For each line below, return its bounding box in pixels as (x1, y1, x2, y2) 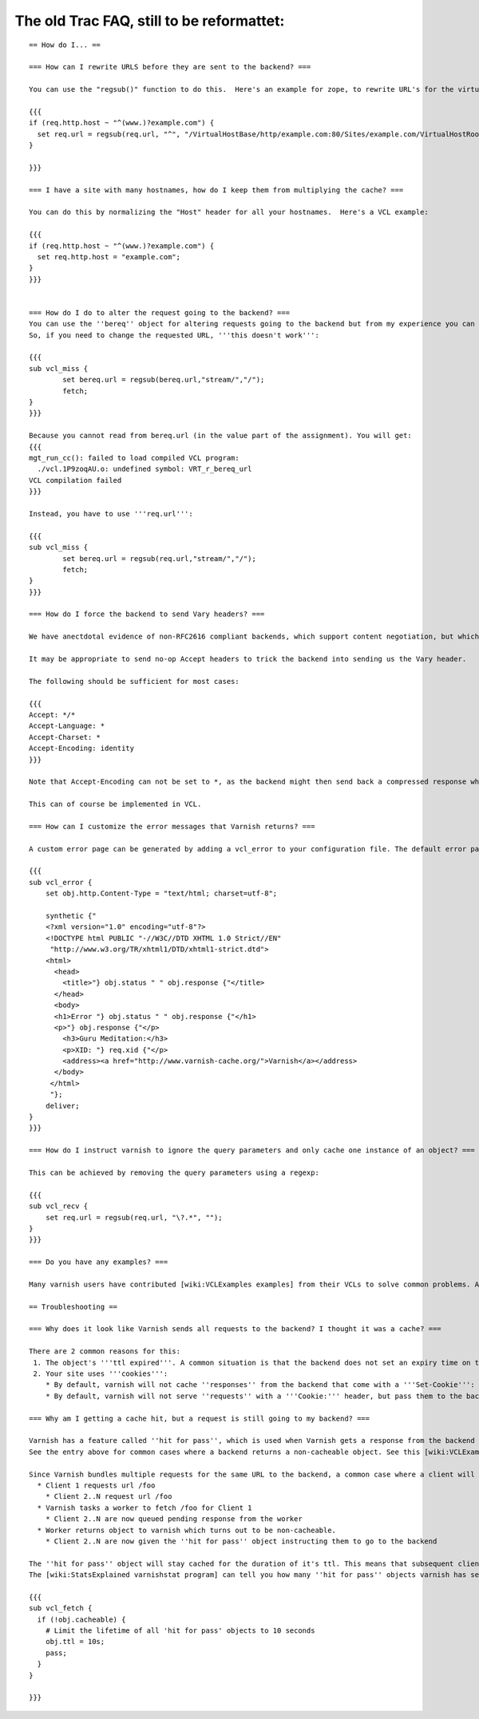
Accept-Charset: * (29, 733, 101, 741)
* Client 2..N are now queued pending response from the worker (45, 1515, 303, 1523)
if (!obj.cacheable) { (37, 1614, 126, 1624)
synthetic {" (45, 911, 97, 921)
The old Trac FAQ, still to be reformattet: (14, 12, 285, 30)
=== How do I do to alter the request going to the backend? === (29, 308, 291, 317)
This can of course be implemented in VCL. (29, 800, 202, 809)
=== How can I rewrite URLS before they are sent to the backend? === (29, 62, 311, 72)
